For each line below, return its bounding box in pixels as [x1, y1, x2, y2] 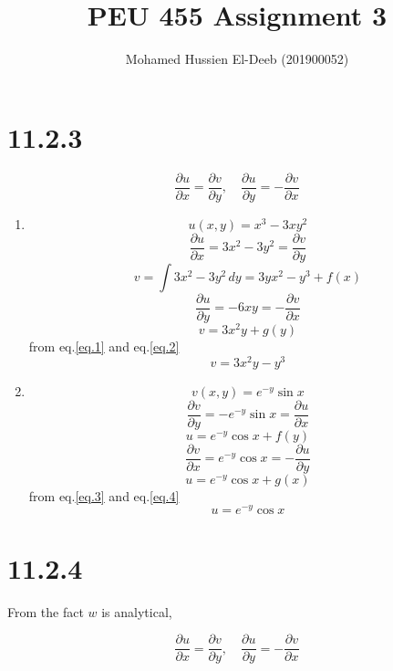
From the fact [7, 602, 84, 621]
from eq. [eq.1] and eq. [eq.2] [28, 336, 180, 355]
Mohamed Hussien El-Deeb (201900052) [125, 49, 349, 68]
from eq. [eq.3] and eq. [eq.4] [28, 486, 180, 505]
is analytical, [101, 602, 172, 621]
